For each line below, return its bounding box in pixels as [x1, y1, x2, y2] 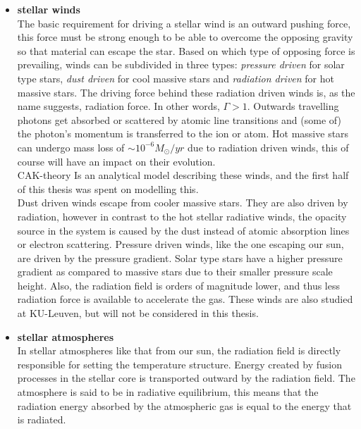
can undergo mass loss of [17, 139, 125, 154]
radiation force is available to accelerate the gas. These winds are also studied [17, 292, 353, 306]
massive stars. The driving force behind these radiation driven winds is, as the [17, 85, 355, 99]
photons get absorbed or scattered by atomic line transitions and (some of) [17, 112, 341, 127]
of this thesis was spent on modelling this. [17, 181, 199, 196]
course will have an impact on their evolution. [17, 154, 216, 168]
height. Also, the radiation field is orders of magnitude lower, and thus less [17, 278, 340, 292]
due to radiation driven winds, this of [188, 139, 349, 154]
